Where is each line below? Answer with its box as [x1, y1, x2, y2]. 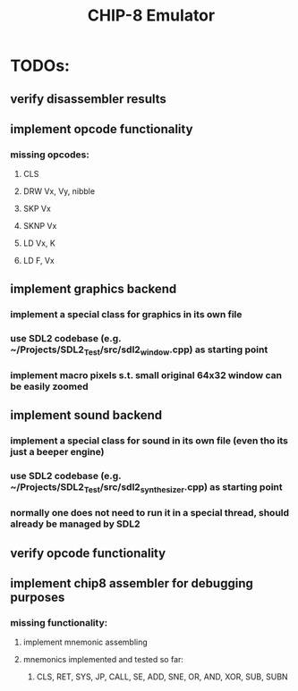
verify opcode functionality [10, 545, 166, 560]
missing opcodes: [10, 148, 90, 161]
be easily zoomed [10, 380, 89, 392]
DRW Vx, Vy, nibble [22, 186, 96, 197]
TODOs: [10, 55, 71, 76]
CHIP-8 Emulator [87, 5, 216, 26]
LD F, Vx [22, 256, 55, 266]
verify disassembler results [10, 91, 166, 106]
